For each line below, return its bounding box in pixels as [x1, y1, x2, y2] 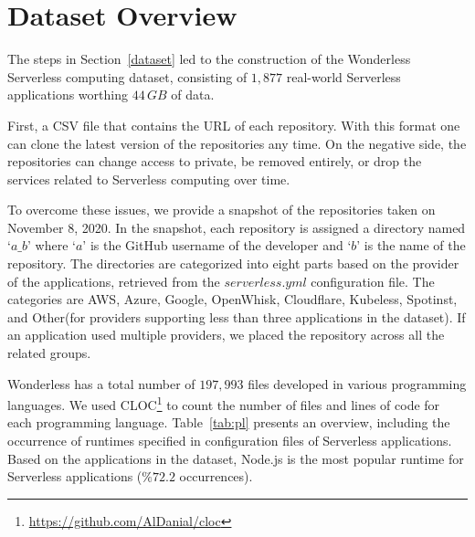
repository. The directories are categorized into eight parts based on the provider [7, 254, 459, 273]
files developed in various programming [248, 374, 467, 393]
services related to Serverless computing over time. [7, 169, 290, 188]
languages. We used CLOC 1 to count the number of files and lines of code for [7, 393, 440, 414]
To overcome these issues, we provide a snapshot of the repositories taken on [7, 200, 436, 219]
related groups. [7, 343, 91, 363]
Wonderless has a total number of [7, 374, 195, 393]
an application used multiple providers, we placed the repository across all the [7, 325, 445, 344]
